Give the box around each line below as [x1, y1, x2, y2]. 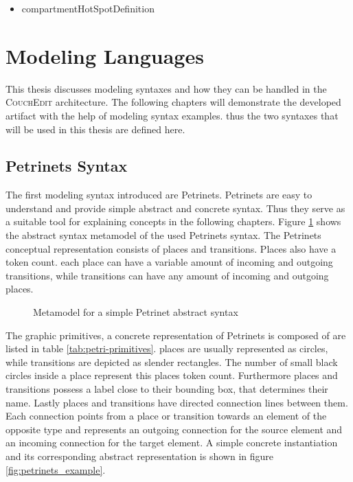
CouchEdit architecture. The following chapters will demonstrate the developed [5, 95, 341, 109]
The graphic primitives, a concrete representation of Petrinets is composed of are [5, 328, 346, 342]
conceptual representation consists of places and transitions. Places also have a [5, 241, 337, 255]
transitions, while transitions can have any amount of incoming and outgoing [5, 268, 329, 282]
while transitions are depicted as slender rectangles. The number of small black [5, 354, 338, 369]
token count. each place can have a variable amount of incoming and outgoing [5, 255, 333, 269]
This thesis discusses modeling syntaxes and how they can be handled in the [5, 81, 327, 95]
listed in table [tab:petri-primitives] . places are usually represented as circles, [5, 341, 328, 356]
